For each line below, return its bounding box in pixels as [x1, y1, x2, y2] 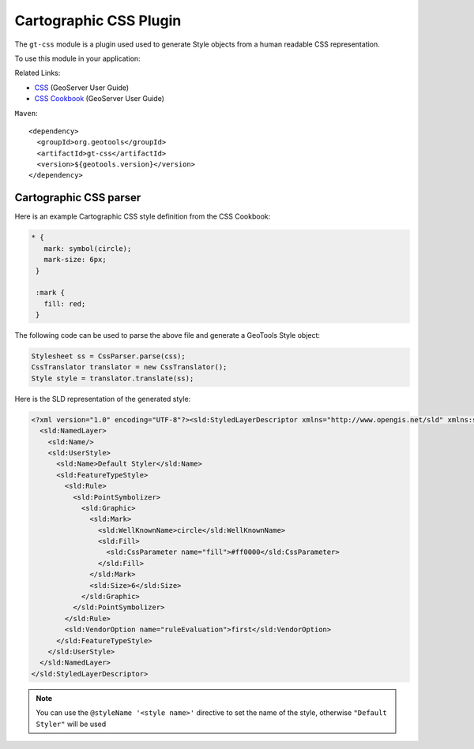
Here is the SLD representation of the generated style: [14, 394, 191, 403]
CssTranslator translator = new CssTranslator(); [31, 363, 228, 372]
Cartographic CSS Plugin [14, 12, 182, 29]
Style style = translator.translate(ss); [31, 373, 194, 383]
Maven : [14, 108, 39, 118]
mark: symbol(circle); [43, 244, 132, 253]
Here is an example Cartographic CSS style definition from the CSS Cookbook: [14, 212, 271, 221]
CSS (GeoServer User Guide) [34, 83, 130, 92]
